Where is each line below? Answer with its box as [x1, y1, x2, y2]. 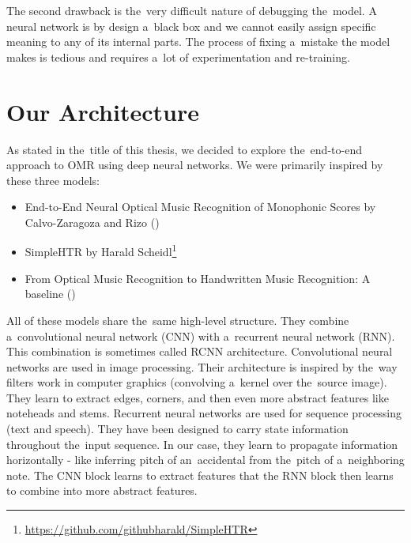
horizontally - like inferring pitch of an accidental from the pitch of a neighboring [6, 451, 405, 468]
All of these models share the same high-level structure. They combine [6, 311, 349, 328]
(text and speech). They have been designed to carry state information [6, 420, 349, 437]
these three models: [6, 172, 100, 188]
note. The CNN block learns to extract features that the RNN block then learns [6, 466, 394, 483]
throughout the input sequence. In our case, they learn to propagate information [6, 436, 398, 452]
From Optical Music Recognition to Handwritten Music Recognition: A [25, 270, 371, 286]
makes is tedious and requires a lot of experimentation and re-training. [6, 48, 350, 65]
